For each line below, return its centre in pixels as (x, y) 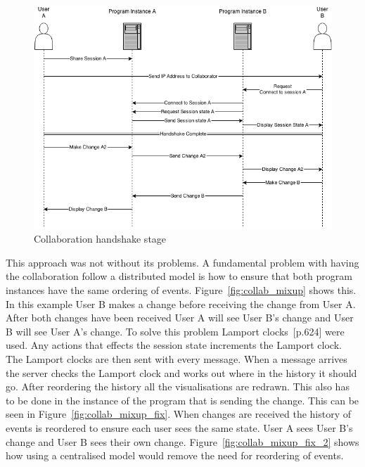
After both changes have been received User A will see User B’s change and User (180, 318)
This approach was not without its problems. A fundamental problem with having (182, 262)
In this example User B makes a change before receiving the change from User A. (181, 303)
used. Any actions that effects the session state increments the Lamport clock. (174, 345)
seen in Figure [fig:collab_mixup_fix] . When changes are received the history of (179, 414)
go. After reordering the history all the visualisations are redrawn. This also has (178, 386)
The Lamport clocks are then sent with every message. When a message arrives (177, 359)
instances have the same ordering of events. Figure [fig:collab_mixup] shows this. (181, 290)
